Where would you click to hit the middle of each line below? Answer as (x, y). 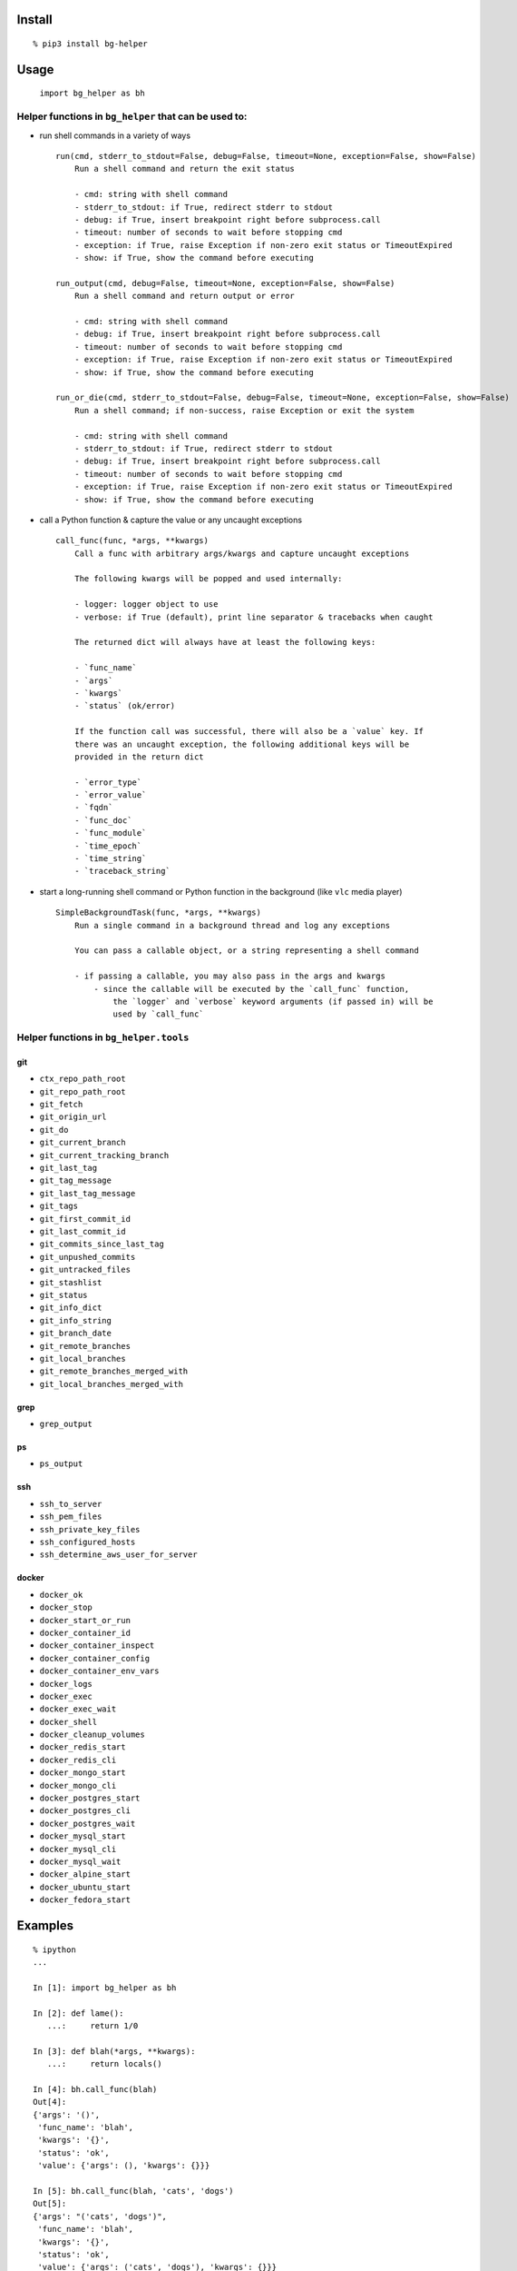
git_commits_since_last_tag (102, 1244)
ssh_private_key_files (90, 1529)
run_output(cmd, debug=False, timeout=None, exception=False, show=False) (225, 283)
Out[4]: (50, 2102)
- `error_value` (110, 795)
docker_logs (66, 1684)
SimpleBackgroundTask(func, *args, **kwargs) (159, 912)
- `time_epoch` (108, 846)
